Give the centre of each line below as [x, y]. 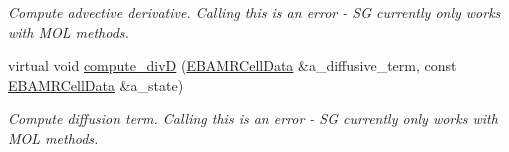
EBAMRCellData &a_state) [96, 84]
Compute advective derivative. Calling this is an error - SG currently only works [254, 12]
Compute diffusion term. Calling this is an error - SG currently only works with [253, 118]
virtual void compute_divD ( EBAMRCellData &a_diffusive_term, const [232, 65]
